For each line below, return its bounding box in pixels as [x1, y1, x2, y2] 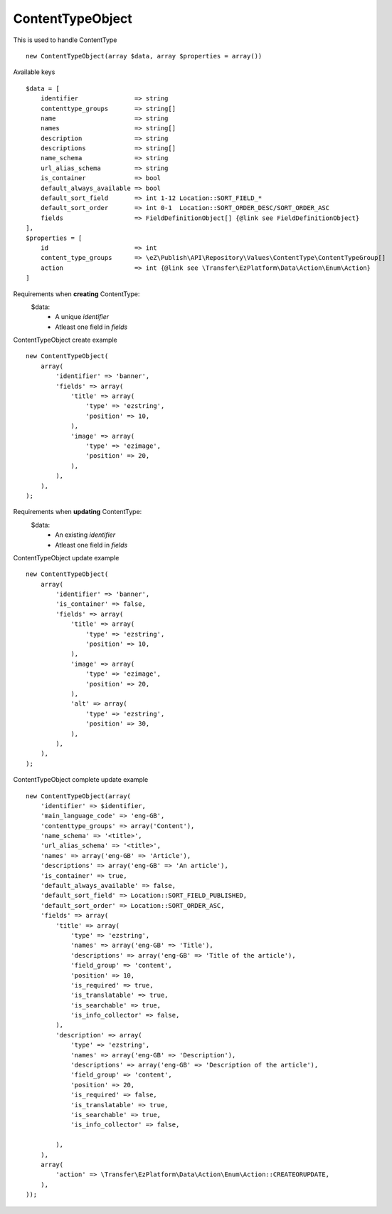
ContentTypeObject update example [13, 553, 120, 562]
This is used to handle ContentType [13, 36, 117, 44]
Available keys [13, 68, 55, 76]
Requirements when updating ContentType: [13, 508, 142, 516]
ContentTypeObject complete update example [13, 775, 149, 784]
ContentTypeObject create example [13, 335, 117, 345]
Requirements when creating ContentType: [13, 289, 140, 298]
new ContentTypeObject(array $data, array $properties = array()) [26, 52, 263, 60]
